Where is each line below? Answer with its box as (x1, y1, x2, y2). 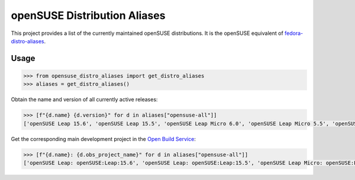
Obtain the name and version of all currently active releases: (11, 96, 158, 103)
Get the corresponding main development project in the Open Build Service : (11, 135, 196, 142)
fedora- (284, 30, 304, 37)
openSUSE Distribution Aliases (11, 9, 166, 22)
